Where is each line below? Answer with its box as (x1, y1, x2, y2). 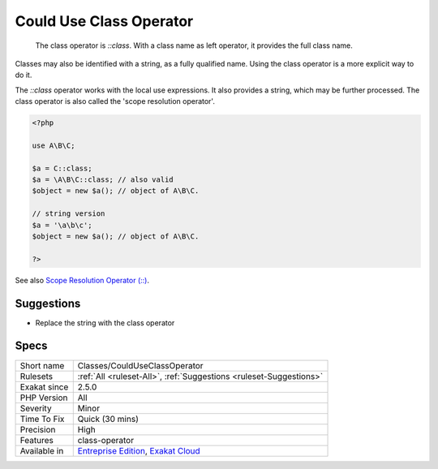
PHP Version (19, 392, 68, 403)
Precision (19, 424, 56, 435)
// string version (32, 209, 105, 218)
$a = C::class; (32, 163, 92, 173)
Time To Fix (19, 413, 65, 424)
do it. (15, 70, 32, 80)
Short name (19, 359, 65, 371)
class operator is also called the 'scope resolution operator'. (15, 97, 215, 106)
